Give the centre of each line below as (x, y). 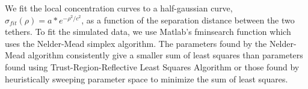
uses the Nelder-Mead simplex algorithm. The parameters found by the (136, 43)
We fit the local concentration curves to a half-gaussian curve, (119, 8)
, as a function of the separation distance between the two (188, 20)
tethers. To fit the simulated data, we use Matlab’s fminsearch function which (148, 32)
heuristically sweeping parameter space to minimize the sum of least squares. (146, 78)
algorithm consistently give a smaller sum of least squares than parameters (165, 55)
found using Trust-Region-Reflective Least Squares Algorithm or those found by (152, 66)
